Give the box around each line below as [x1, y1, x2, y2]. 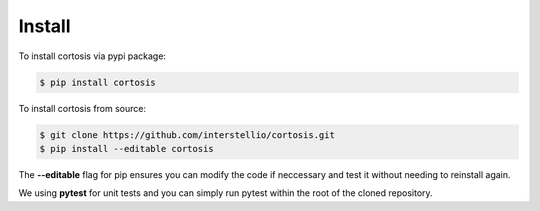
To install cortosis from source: [18, 102, 147, 114]
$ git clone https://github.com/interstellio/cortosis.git [39, 129, 335, 140]
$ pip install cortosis [39, 76, 157, 88]
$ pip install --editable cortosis [39, 143, 214, 154]
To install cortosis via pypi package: [18, 50, 167, 62]
